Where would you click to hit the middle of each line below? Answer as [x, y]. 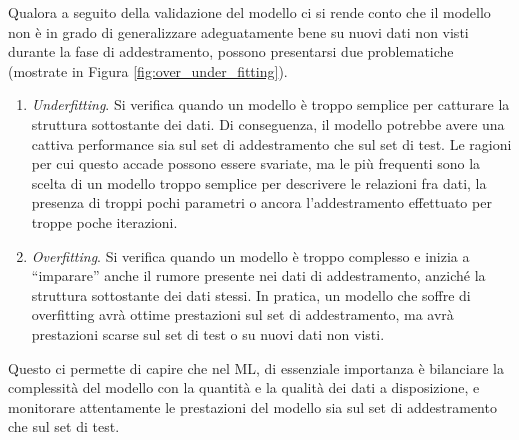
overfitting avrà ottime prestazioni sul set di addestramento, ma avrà [242, 314]
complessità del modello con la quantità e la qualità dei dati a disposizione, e [244, 387]
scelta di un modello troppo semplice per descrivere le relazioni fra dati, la [259, 182]
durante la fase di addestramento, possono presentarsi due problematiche [231, 51]
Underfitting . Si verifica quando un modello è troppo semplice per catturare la [270, 104]
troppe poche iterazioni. [104, 221]
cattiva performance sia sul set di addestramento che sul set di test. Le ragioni [271, 143]
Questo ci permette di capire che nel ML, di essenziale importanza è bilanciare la [256, 367]
